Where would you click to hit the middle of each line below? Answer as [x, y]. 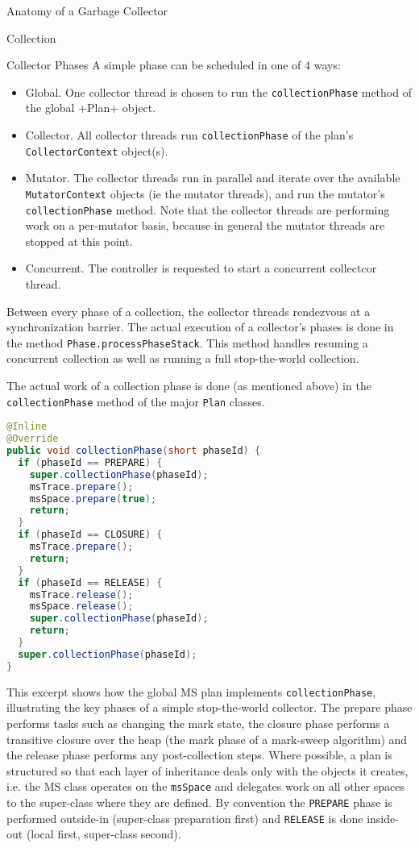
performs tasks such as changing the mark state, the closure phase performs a [198, 723]
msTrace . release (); [81, 594]
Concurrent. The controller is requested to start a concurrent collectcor [201, 268]
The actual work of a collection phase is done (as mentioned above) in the [189, 386]
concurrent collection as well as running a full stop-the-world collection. [183, 358]
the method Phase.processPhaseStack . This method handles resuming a [187, 342]
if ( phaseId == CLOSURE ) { [90, 535]
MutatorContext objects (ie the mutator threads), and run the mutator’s [205, 193]
